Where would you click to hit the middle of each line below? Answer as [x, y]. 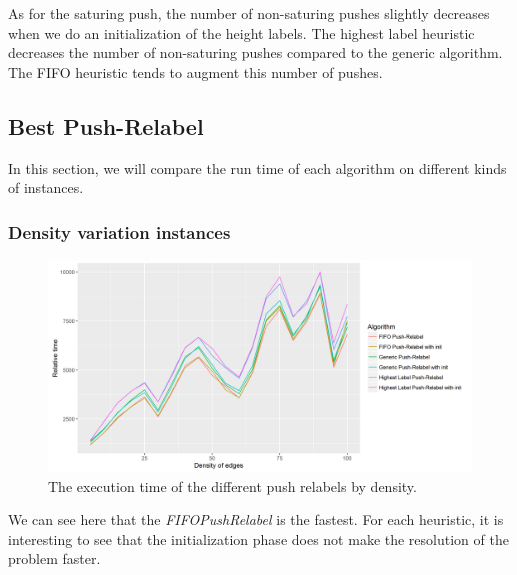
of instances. [46, 187]
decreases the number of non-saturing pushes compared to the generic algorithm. [255, 52]
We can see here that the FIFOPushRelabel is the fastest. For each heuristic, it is [256, 519]
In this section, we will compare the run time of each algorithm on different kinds [257, 167]
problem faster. [54, 558]
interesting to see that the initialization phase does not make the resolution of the [258, 538]
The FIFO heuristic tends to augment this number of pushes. [195, 71]
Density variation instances [119, 231]
